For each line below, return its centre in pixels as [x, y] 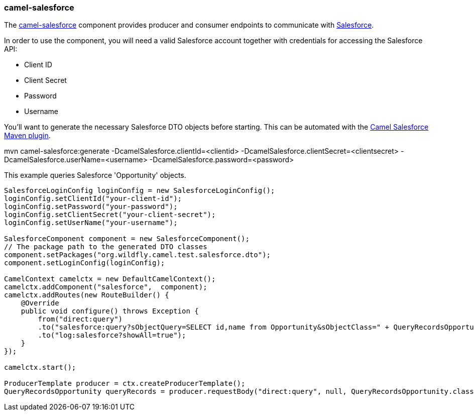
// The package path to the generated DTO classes [106, 247]
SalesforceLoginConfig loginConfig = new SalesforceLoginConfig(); [140, 191]
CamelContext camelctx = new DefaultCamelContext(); [110, 279]
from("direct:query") [80, 319]
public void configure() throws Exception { [110, 311]
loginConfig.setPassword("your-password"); [91, 207]
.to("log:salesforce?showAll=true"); [112, 335]
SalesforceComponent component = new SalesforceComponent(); [127, 239]
